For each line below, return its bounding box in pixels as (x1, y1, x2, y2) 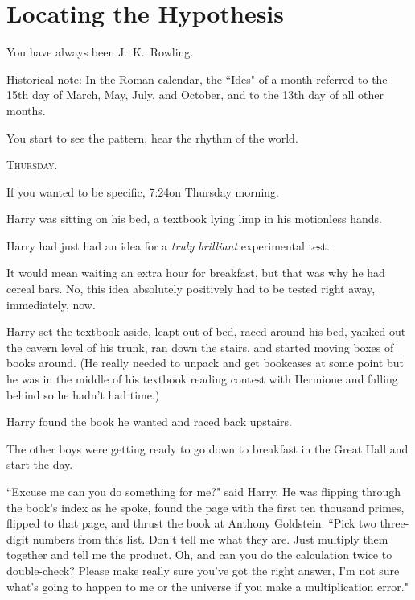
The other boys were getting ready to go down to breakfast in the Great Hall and (6, 440, 409, 457)
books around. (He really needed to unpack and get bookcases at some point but (6, 354, 404, 371)
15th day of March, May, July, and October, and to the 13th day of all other (6, 86, 384, 103)
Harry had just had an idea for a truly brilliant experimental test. (6, 237, 330, 254)
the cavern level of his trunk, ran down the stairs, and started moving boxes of (6, 338, 394, 355)
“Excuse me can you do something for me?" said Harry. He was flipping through (6, 483, 401, 499)
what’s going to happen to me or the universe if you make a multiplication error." (6, 577, 409, 594)
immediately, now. (6, 296, 96, 312)
